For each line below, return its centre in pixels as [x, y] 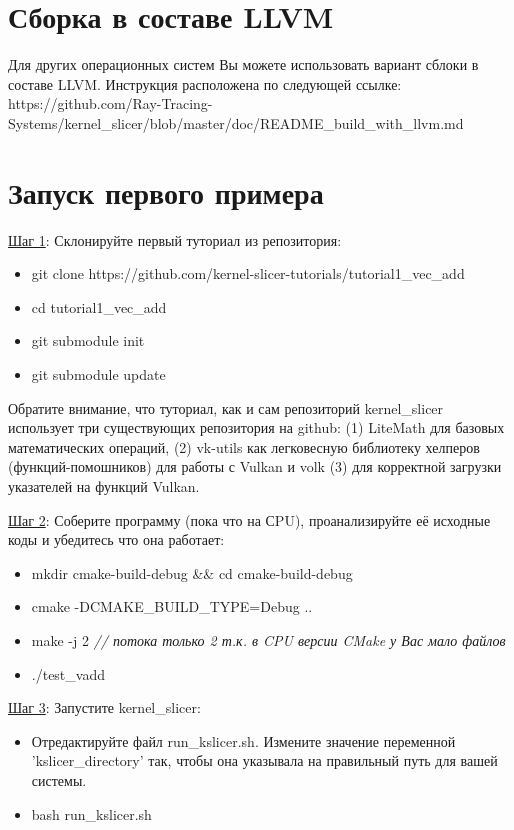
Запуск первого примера [166, 191]
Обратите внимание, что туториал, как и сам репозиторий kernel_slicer [226, 407]
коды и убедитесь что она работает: [116, 539]
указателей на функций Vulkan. [104, 485]
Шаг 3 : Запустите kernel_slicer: [104, 707]
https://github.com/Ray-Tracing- [110, 103]
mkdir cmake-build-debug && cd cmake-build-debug [192, 572]
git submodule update [98, 374]
